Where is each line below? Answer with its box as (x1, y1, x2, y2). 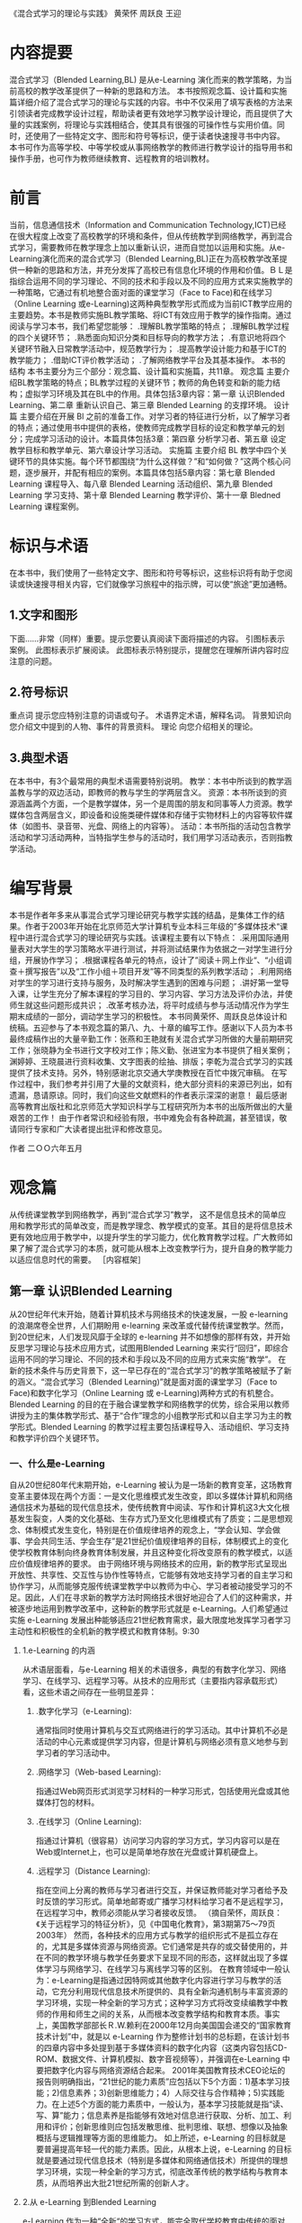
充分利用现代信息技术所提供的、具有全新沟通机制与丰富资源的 (59, 1986, 289, 1997)
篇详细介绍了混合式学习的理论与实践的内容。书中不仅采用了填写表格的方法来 (9, 96, 293, 107)
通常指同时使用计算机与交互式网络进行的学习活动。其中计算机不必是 (35, 1725, 289, 1736)
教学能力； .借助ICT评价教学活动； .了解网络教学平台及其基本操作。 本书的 (9, 354, 286, 365)
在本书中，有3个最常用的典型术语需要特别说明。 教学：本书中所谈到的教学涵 (9, 776, 292, 786)
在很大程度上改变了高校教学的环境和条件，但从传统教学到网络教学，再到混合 (9, 231, 293, 241)
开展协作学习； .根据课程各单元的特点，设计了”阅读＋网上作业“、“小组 (24, 955, 285, 966)
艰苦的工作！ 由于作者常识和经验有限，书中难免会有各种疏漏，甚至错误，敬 (9, 1112, 288, 1123)
